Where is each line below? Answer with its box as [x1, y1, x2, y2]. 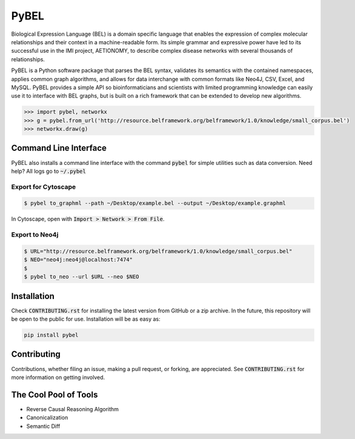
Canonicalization [26, 414, 68, 421]
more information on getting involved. [11, 374, 105, 381]
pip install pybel [24, 332, 79, 339]
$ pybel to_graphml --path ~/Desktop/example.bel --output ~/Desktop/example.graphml [24, 200, 286, 207]
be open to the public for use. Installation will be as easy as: [11, 315, 161, 323]
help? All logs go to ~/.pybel [11, 167, 86, 175]
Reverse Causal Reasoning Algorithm [26, 405, 119, 412]
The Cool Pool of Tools [11, 389, 98, 400]
